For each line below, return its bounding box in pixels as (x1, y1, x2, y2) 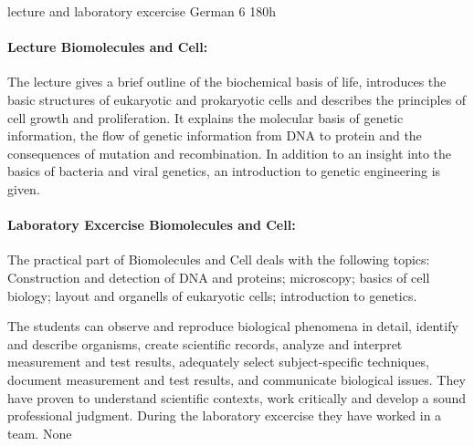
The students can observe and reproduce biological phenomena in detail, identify (7, 316, 458, 336)
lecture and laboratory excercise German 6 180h (7, 2, 277, 20)
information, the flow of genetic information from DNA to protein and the (7, 126, 422, 145)
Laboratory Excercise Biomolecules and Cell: (7, 215, 296, 234)
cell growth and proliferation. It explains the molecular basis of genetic (7, 108, 404, 127)
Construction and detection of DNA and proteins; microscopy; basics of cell (7, 267, 430, 286)
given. (7, 179, 40, 198)
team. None (7, 423, 72, 442)
